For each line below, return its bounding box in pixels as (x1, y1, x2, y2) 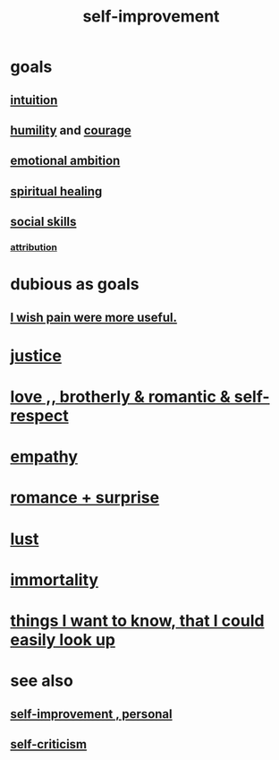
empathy (10, 446, 79, 467)
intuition (10, 92, 58, 108)
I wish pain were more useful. (10, 309, 178, 324)
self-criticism (10, 737, 88, 752)
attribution (10, 241, 57, 254)
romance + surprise (10, 488, 160, 508)
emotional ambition (10, 153, 121, 168)
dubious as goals (10, 274, 139, 295)
